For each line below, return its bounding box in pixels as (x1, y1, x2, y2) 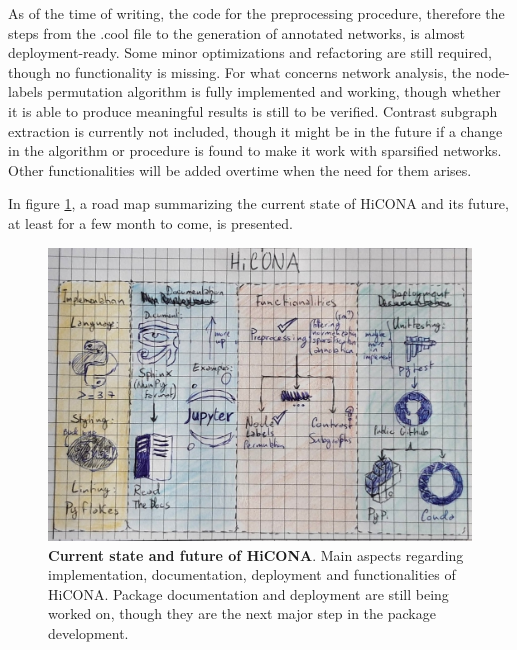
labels (8, 81, 43, 102)
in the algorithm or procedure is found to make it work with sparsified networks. (8, 140, 502, 161)
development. (48, 623, 129, 644)
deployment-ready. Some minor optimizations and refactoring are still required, (8, 42, 492, 63)
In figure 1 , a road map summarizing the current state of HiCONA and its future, (8, 193, 509, 214)
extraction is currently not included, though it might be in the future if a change (8, 120, 503, 141)
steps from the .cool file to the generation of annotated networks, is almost (8, 22, 466, 43)
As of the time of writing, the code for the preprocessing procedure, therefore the (8, 3, 505, 23)
